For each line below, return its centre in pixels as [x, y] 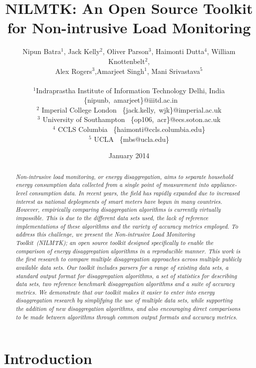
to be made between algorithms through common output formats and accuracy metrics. [127, 317]
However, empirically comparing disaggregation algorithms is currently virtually [118, 210]
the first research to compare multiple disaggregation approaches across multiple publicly [128, 259]
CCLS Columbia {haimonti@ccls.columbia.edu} [131, 129]
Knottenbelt [127, 61]
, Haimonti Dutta [178, 51]
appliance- [224, 185]
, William [221, 51]
